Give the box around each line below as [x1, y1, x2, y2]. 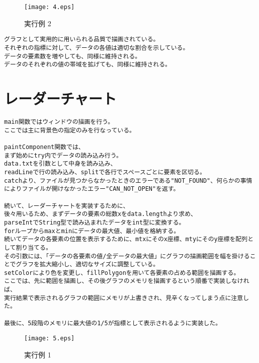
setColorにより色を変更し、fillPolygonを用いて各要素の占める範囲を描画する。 [4, 269, 240, 276]
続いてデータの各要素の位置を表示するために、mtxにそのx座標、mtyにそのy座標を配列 [4, 236, 248, 243]
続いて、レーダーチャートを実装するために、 [4, 202, 129, 209]
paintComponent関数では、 [4, 143, 84, 151]
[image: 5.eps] [24, 335, 75, 342]
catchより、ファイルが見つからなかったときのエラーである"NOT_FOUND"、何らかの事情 [4, 177, 252, 184]
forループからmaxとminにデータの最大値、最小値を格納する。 [4, 227, 180, 235]
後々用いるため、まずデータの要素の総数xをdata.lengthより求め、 [4, 210, 197, 218]
